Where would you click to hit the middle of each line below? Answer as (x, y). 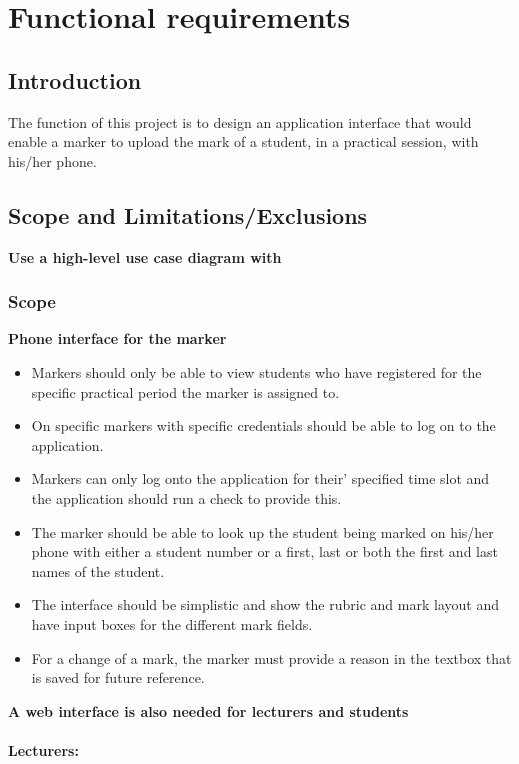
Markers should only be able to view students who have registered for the (256, 371)
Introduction (75, 79)
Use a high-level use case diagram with (145, 256)
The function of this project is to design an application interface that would (240, 121)
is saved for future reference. (118, 677)
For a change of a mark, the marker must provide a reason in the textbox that (271, 657)
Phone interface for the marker (117, 338)
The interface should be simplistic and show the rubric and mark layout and (265, 604)
